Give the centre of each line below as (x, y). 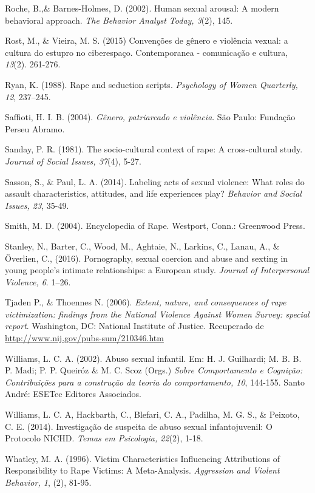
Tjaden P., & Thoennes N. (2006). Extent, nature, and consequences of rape (146, 302)
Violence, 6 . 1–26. (38, 281)
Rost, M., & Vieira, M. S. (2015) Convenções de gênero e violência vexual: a (147, 40)
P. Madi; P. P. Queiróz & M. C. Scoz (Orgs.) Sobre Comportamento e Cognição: (154, 370)
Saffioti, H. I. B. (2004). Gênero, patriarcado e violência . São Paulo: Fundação (150, 117)
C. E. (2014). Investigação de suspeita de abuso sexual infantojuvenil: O (139, 426)
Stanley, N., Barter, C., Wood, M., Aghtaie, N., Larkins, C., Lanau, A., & (142, 246)
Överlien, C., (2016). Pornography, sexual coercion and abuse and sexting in (147, 258)
